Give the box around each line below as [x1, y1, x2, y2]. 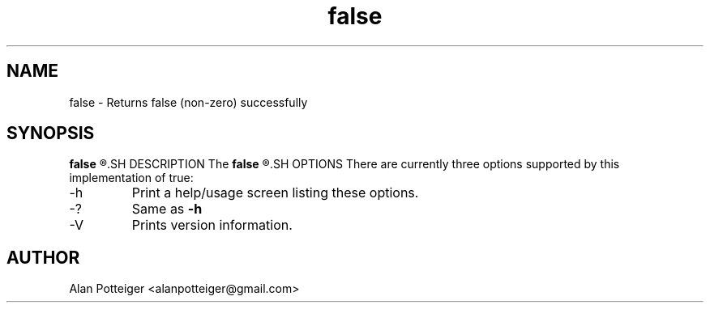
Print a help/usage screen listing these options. [131, 184, 419, 201]
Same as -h [131, 201, 203, 218]
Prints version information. [131, 217, 293, 234]
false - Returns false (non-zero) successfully [69, 95, 308, 109]
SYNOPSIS [6, 123, 95, 144]
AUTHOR [6, 247, 80, 268]
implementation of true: [69, 171, 194, 185]
